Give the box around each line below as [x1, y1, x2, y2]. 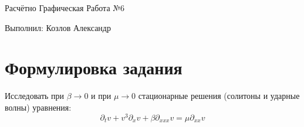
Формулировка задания [5, 56, 183, 80]
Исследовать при [5, 90, 65, 102]
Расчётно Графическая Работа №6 [5, 2, 125, 13]
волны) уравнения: [5, 101, 72, 113]
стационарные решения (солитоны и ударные [138, 90, 300, 102]
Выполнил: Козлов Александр [5, 21, 111, 33]
